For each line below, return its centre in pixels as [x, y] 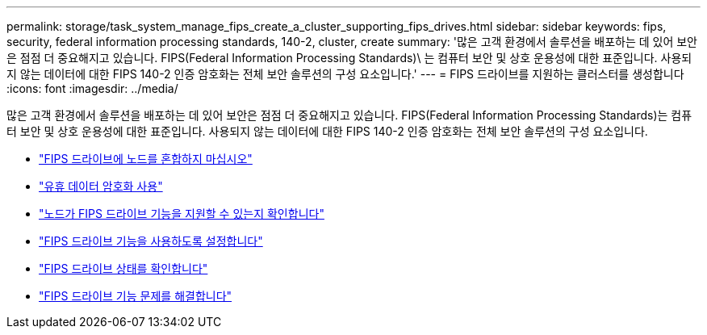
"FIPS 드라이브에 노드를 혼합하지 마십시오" [146, 159]
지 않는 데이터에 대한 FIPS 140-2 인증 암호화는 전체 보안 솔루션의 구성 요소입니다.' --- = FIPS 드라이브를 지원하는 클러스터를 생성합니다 [345, 74]
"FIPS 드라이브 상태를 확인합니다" [123, 268]
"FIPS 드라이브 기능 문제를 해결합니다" [136, 296]
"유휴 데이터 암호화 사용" [101, 186]
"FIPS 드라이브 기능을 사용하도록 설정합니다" [151, 241]
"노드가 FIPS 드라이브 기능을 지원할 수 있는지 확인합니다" [182, 214]
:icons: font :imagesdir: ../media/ [92, 88]
